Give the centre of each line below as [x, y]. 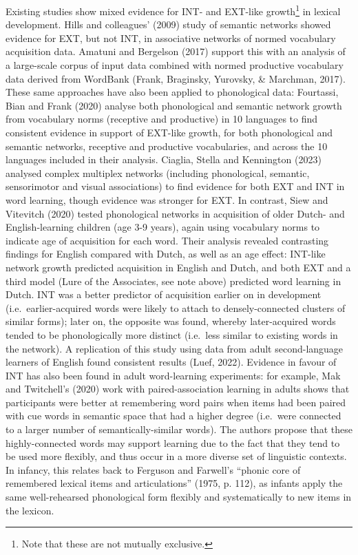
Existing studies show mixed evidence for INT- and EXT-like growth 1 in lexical [173, 10]
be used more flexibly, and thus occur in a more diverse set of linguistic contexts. [176, 456]
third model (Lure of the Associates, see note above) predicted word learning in [173, 281]
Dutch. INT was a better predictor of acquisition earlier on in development [164, 294]
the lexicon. [30, 510]
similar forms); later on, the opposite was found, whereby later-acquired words [171, 321]
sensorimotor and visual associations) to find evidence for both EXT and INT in [175, 186]
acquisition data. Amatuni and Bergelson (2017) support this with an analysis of [176, 51]
